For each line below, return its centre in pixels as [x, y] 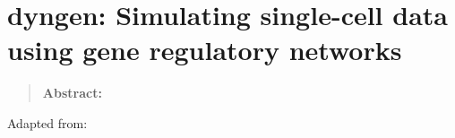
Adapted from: [47, 122]
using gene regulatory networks [205, 50]
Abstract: [72, 93]
